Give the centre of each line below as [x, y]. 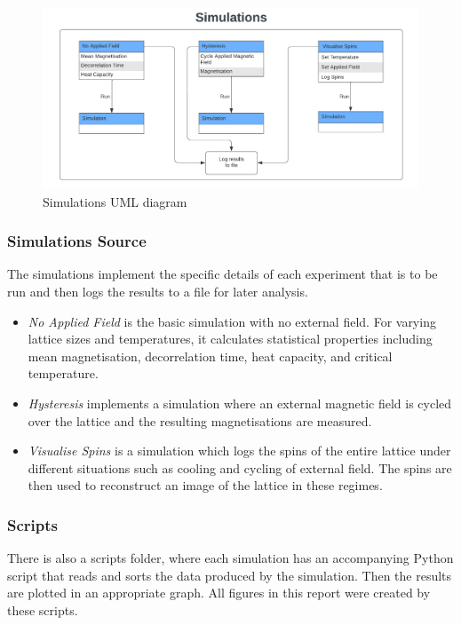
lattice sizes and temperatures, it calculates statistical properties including [230, 339]
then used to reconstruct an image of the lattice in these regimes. [205, 485]
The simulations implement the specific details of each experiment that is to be [223, 274]
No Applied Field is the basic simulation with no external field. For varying [232, 321]
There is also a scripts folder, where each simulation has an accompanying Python [230, 558]
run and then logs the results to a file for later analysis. [158, 291]
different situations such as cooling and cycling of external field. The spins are [240, 467]
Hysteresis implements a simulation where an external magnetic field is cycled [240, 403]
